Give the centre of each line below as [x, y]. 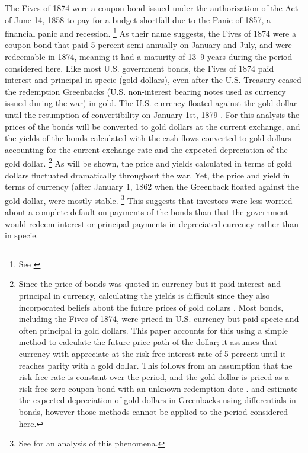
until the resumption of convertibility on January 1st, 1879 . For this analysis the [152, 114]
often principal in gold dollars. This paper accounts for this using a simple [153, 330]
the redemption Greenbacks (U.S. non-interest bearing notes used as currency [145, 91]
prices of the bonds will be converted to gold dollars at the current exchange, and [153, 126]
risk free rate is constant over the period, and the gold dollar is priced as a [154, 377]
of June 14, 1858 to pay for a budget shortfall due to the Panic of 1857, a [138, 19]
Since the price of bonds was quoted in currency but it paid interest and [150, 284]
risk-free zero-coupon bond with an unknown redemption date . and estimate [158, 388]
